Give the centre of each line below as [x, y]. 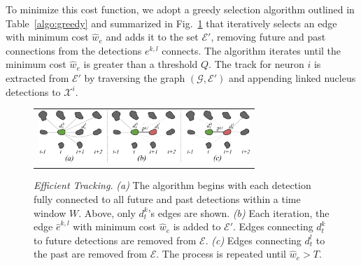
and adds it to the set [152, 37]
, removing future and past [268, 37]
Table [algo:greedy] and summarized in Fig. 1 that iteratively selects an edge [171, 23]
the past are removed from [90, 254]
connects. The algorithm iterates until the [252, 50]
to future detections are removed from [115, 240]
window [50, 212]
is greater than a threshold [141, 64]
